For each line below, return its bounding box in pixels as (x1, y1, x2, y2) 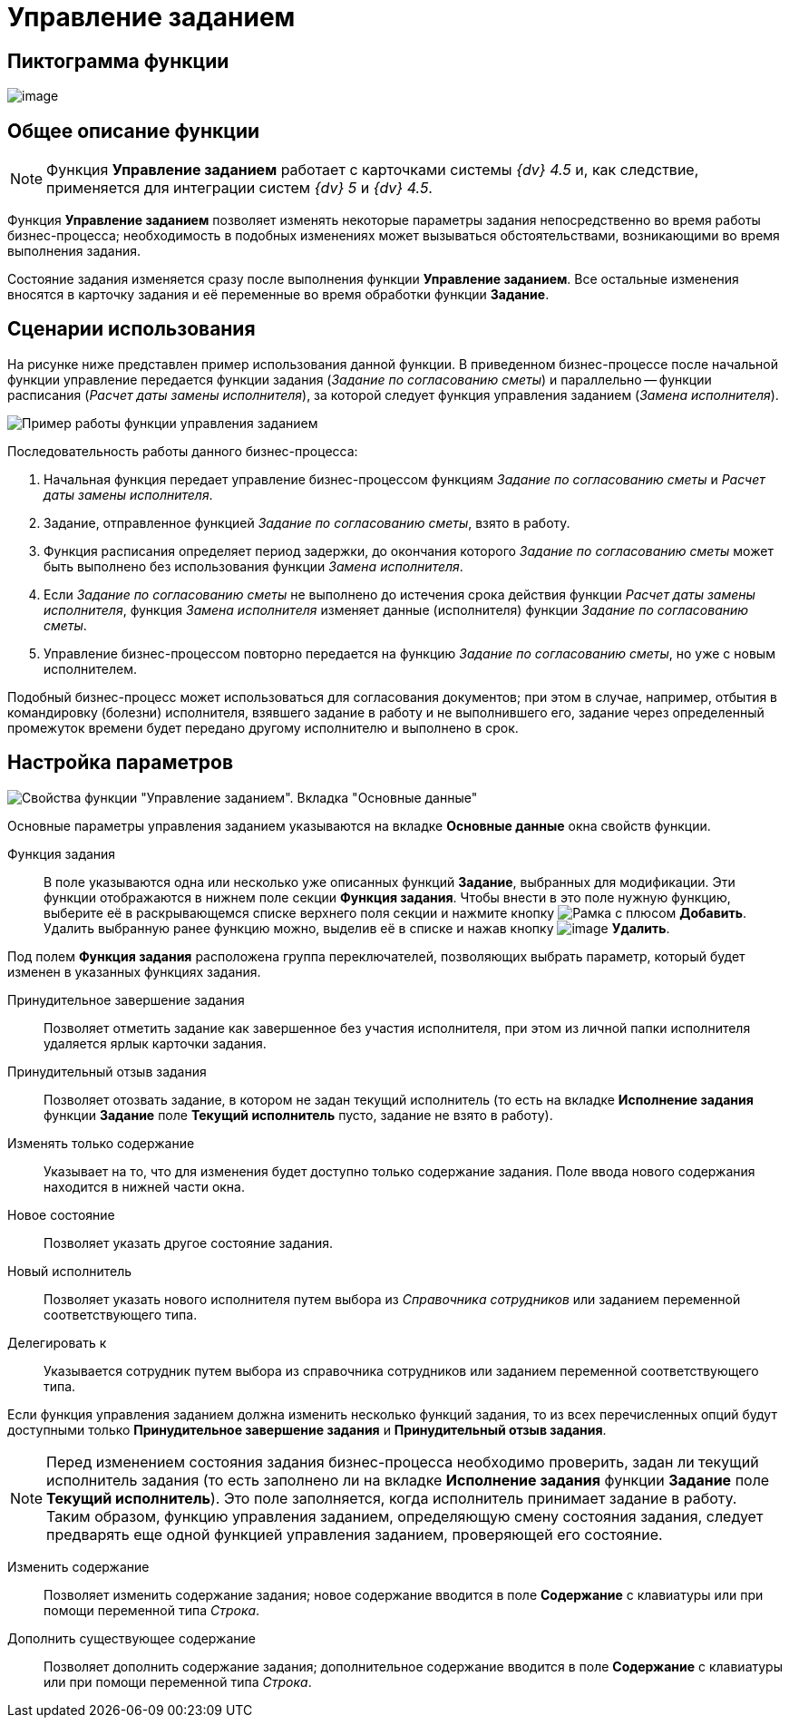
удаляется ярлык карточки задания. (44, 1035, 267, 1051)
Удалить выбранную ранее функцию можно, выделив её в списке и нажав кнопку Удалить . (44, 920, 670, 936)
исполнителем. (44, 660, 137, 677)
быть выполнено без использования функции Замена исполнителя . (44, 558, 463, 574)
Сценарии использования (7, 317, 256, 341)
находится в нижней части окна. (44, 1178, 246, 1194)
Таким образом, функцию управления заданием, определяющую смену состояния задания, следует (46, 1506, 764, 1525)
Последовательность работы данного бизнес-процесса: (7, 443, 358, 459)
